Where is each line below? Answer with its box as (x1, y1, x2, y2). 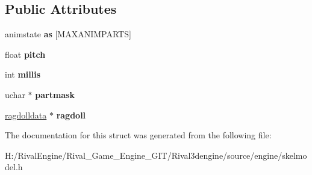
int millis (5, 68, 41, 81)
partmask (35, 88, 75, 100)
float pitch (5, 48, 46, 60)
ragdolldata (5, 108, 47, 121)
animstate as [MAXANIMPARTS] (5, 28, 131, 40)
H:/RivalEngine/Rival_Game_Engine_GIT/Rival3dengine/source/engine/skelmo (5, 149, 307, 161)
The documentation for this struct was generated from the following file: (5, 129, 272, 141)
